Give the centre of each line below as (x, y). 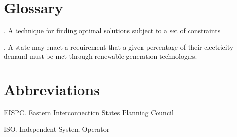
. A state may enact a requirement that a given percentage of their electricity (119, 47)
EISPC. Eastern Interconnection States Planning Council (89, 113)
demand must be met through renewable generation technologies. (101, 56)
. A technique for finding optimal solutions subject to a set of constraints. (113, 31)
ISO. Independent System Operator (57, 129)
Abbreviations (52, 89)
